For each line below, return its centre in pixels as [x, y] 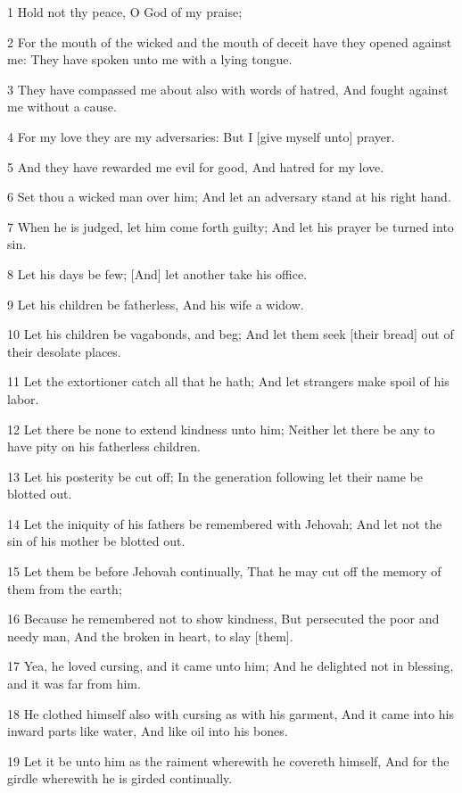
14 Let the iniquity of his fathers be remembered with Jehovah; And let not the [225, 523]
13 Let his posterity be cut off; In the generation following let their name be [215, 476]
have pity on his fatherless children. [104, 446]
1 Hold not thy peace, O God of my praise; [125, 12]
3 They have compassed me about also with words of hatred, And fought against [228, 89]
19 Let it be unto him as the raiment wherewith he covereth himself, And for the [228, 760]
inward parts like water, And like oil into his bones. [148, 731]
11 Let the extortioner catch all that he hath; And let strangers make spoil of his [228, 381]
